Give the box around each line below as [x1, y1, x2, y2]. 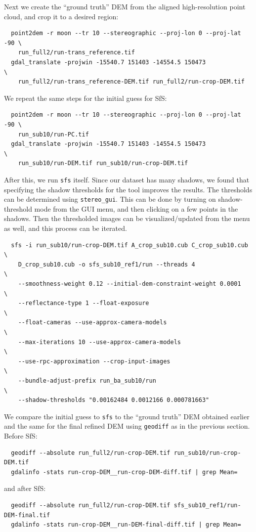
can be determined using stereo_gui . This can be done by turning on [4, 194, 216, 204]
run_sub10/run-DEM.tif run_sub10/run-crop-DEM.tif [18, 160, 188, 167]
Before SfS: [4, 431, 38, 441]
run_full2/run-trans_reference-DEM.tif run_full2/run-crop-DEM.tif [18, 78, 245, 86]
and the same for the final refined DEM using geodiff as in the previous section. [4, 421, 250, 431]
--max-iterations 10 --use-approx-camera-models [18, 338, 181, 346]
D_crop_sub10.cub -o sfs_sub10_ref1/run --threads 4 [18, 261, 195, 268]
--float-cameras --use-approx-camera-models [18, 319, 167, 326]
